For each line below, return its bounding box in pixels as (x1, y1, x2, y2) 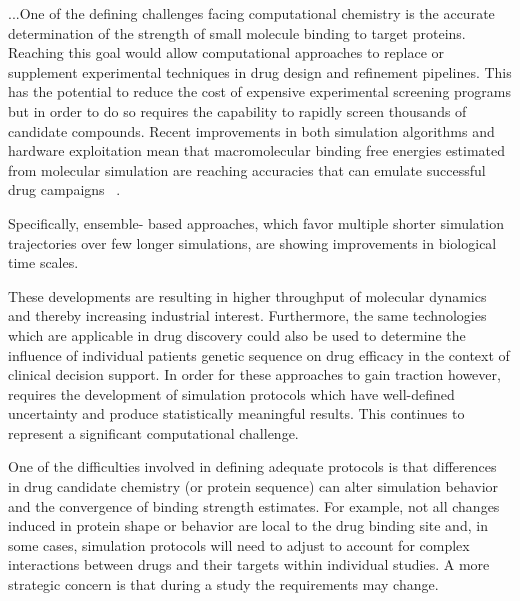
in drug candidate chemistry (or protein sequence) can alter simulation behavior (8, 476, 499, 497)
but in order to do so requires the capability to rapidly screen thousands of (8, 100, 467, 121)
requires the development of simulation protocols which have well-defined (8, 383, 455, 404)
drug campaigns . (8, 179, 121, 200)
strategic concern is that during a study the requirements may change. (8, 574, 439, 595)
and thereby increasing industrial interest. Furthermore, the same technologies (8, 305, 487, 326)
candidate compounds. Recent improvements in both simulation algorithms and (8, 120, 495, 141)
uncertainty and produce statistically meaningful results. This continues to (8, 403, 465, 424)
